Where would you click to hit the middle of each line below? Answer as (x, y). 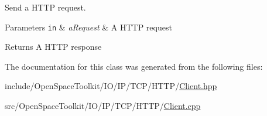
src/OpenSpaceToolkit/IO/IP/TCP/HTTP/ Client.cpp (103, 106)
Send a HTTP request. (45, 7)
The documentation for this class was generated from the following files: (134, 66)
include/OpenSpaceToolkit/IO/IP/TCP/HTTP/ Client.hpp (111, 86)
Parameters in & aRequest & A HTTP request (88, 27)
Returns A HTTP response (53, 47)
